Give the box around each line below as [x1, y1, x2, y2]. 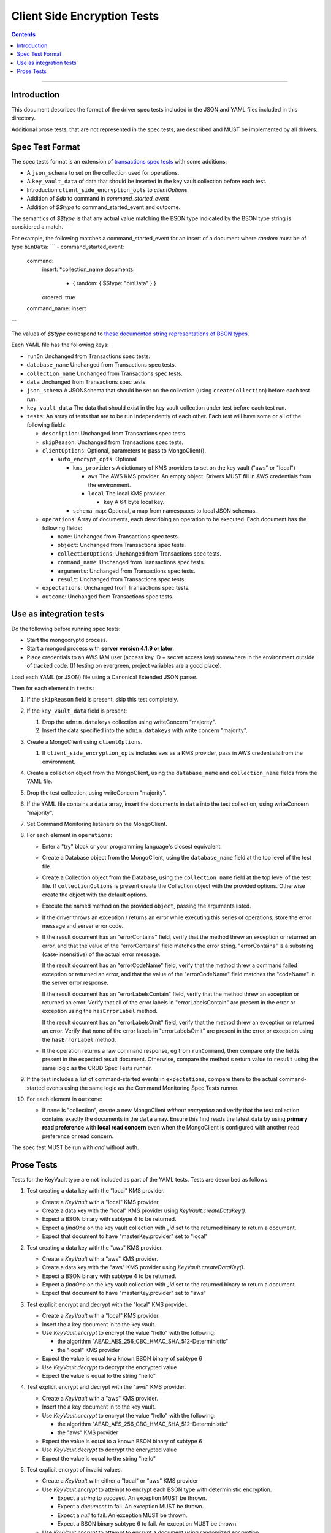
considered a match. [11, 223, 64, 231]
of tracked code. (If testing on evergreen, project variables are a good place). [26, 662, 222, 670]
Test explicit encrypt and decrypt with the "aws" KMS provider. [26, 1383, 186, 1391]
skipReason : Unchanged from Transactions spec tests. [42, 438, 184, 446]
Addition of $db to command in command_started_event [26, 195, 169, 202]
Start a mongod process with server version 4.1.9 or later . [26, 644, 175, 652]
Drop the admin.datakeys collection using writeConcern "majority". [42, 718, 216, 726]
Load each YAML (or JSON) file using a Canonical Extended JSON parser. [11, 673, 198, 681]
